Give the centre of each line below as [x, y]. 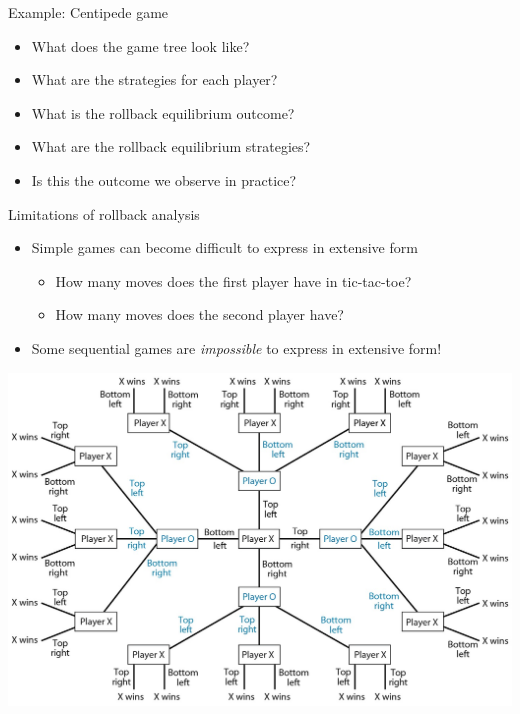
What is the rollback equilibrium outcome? [163, 112]
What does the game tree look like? [140, 45]
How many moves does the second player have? [199, 314]
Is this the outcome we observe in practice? [164, 179]
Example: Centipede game [88, 12]
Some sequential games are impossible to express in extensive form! [236, 347]
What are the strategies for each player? [154, 79]
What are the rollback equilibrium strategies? [171, 146]
